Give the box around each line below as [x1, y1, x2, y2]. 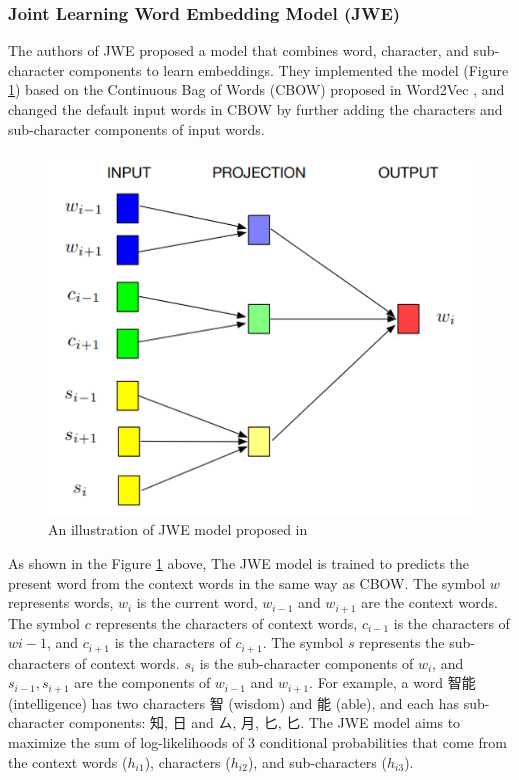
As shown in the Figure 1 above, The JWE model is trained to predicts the [8, 552, 470, 573]
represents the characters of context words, [95, 612, 358, 633]
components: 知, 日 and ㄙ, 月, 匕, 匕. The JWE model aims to [69, 712, 461, 733]
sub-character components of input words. [8, 118, 265, 139]
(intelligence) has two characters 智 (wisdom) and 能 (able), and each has [8, 692, 460, 713]
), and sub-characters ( [247, 751, 387, 772]
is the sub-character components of [199, 652, 414, 673]
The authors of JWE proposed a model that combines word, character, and [8, 40, 469, 61]
